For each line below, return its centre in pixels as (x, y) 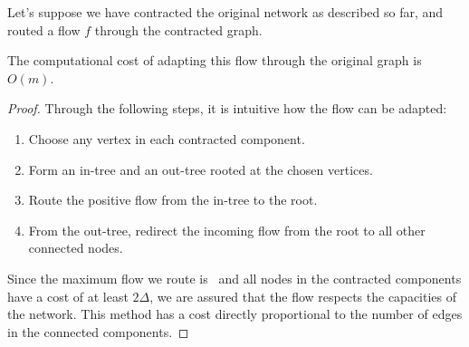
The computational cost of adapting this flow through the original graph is (215, 60)
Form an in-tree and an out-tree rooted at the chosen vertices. (201, 169)
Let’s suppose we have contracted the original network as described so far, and (225, 12)
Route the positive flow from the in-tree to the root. (173, 200)
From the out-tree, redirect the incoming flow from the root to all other (227, 230)
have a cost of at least (68, 296)
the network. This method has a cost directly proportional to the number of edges (235, 314)
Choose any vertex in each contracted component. (167, 138)
